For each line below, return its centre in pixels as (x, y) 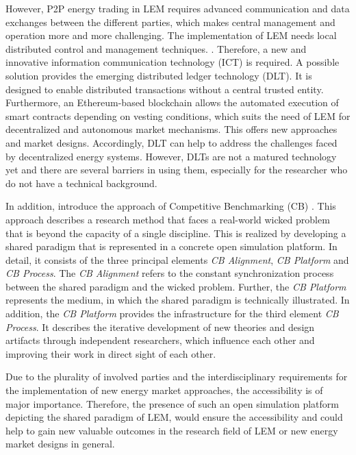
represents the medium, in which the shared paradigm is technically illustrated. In (178, 300)
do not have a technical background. (81, 183)
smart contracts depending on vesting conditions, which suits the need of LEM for (178, 115)
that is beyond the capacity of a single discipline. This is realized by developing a (176, 233)
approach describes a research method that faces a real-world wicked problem (168, 219)
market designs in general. (60, 444)
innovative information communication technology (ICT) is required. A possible (173, 62)
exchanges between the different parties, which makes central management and (170, 22)
